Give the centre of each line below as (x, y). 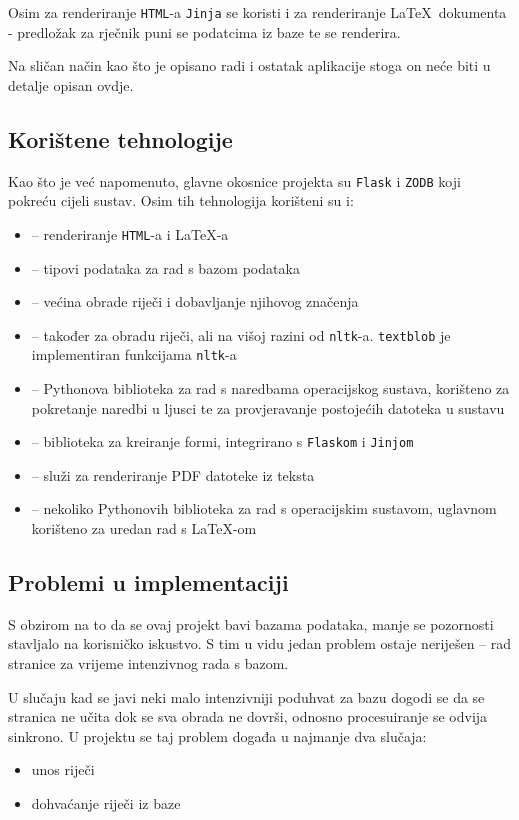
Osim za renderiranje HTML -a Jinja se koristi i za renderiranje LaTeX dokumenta (257, 12)
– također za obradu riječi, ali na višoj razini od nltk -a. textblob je (241, 334)
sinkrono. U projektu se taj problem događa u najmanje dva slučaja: (217, 735)
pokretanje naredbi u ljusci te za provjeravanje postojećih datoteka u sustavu (268, 407)
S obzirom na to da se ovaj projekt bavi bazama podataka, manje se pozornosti (251, 623)
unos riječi (63, 769)
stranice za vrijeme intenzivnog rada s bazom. (148, 663)
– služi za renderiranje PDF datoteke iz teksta (173, 474)
